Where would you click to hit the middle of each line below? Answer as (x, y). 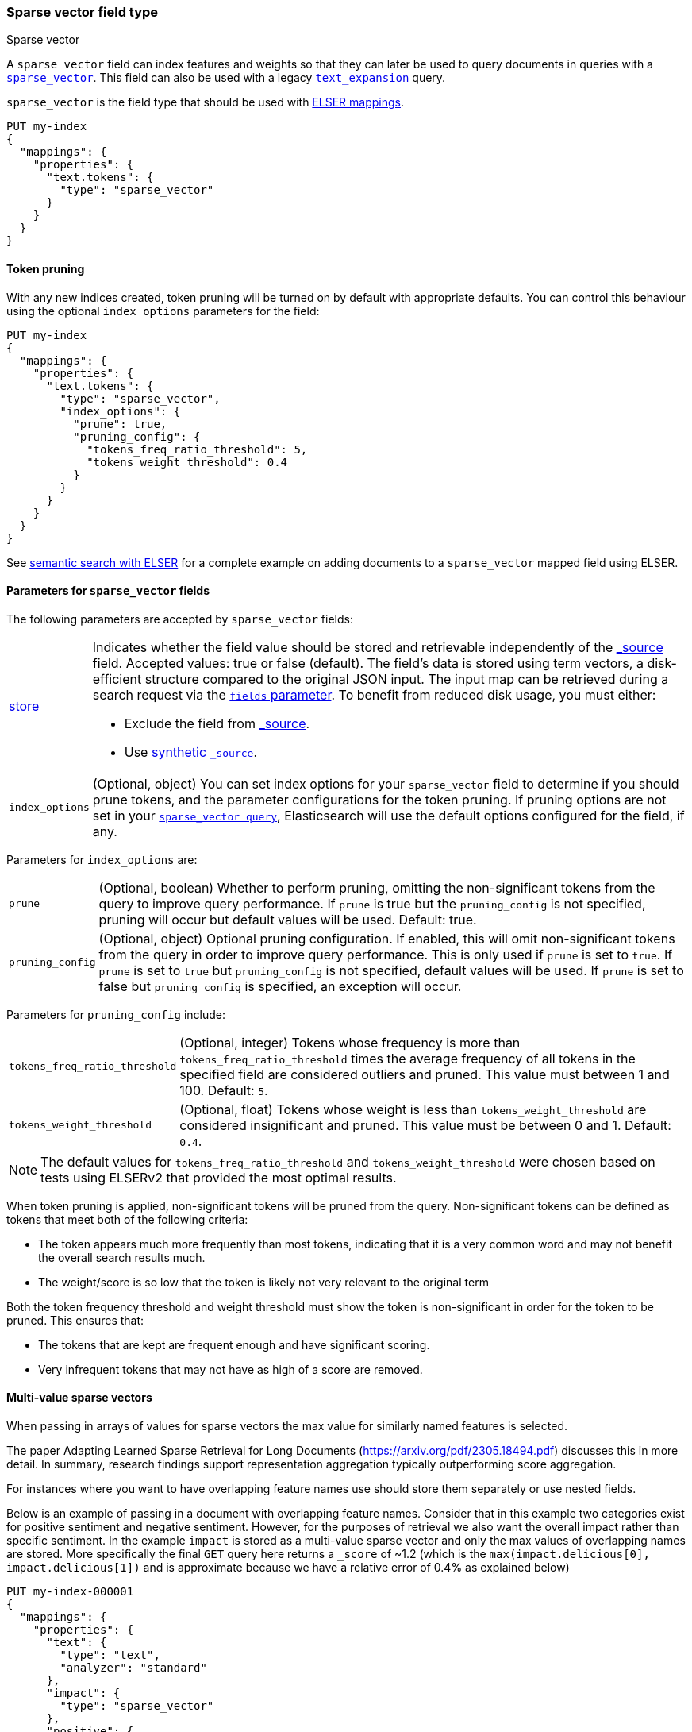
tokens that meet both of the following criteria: (127, 1219)
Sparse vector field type (83, 12)
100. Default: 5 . (224, 1090)
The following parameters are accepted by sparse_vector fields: (180, 619)
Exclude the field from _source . (217, 723)
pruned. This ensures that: (75, 1320)
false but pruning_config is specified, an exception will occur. (280, 986)
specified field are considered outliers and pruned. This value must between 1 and (425, 1074)
